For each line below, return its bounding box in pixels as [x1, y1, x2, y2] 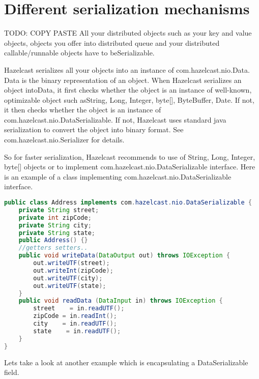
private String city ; [18, 221, 92, 229]
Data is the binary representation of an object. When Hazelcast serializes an [4, 74, 242, 85]
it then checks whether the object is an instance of [4, 104, 161, 115]
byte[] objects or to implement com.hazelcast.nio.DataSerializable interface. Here [4, 161, 255, 172]
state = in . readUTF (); [33, 327, 121, 335]
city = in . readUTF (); [33, 320, 117, 328]
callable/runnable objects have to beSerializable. [4, 47, 155, 58]
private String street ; [18, 206, 99, 214]
